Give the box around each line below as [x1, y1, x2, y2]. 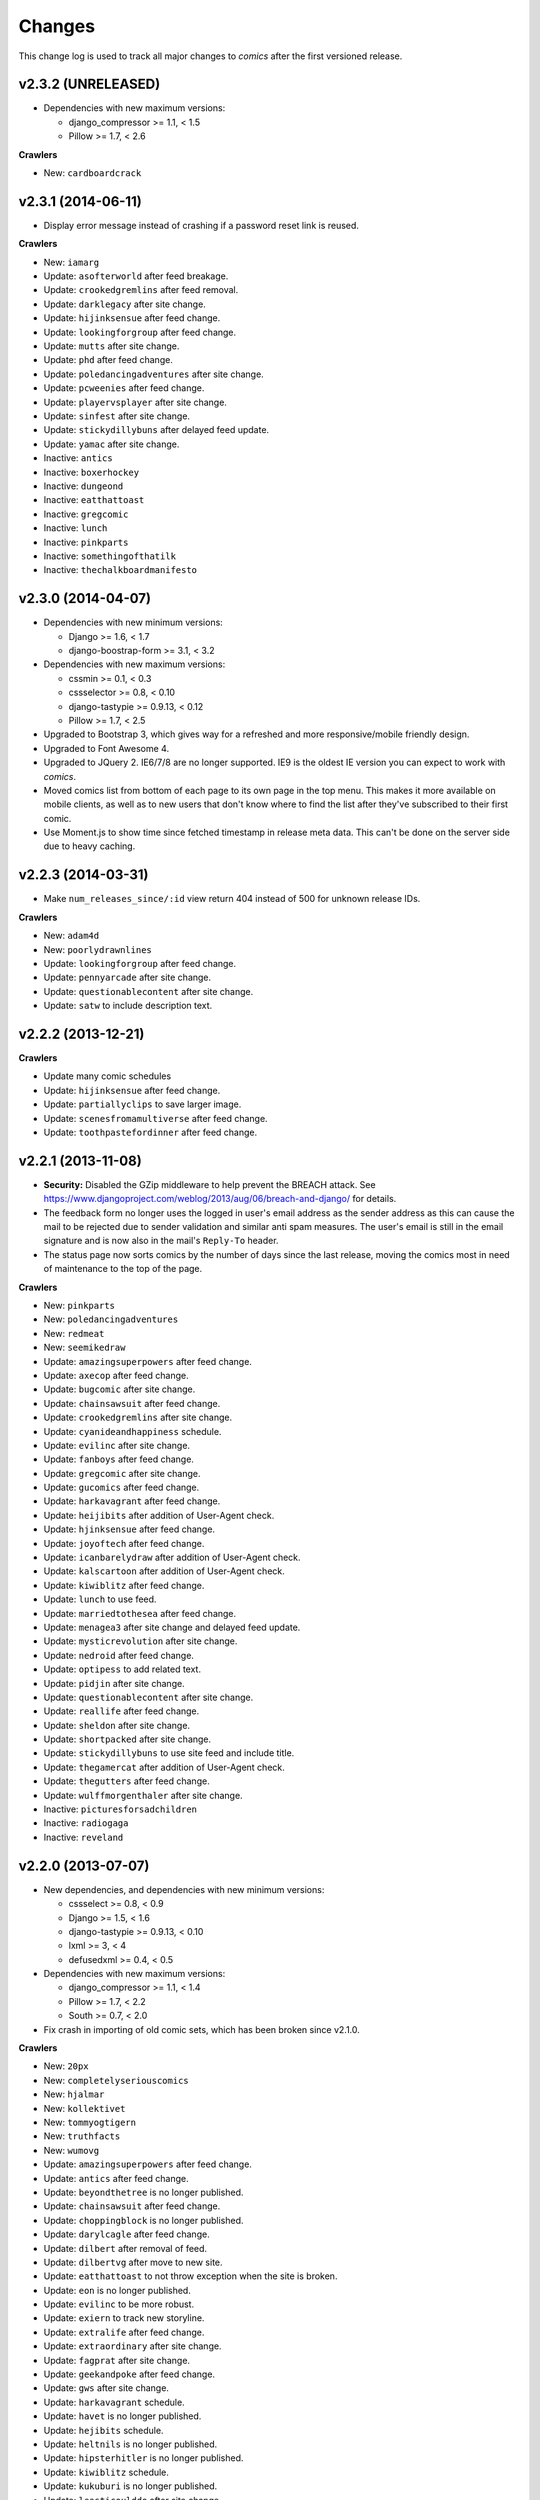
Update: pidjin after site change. [43, 1677, 185, 1689]
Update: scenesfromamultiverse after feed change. [43, 1112, 269, 1124]
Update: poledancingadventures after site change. [43, 368, 264, 380]
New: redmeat [43, 1327, 105, 1339]
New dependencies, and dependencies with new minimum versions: [43, 1883, 325, 1895]
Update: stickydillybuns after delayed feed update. [43, 424, 270, 436]
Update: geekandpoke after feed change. [43, 2368, 215, 2380]
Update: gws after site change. [43, 2382, 170, 2394]
